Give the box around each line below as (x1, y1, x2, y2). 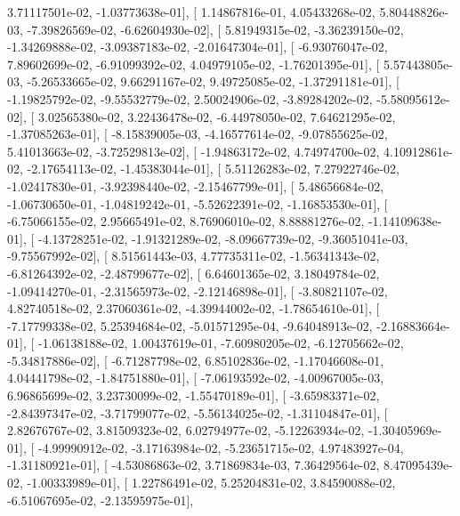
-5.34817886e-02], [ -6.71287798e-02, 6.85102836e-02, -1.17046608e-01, (7, 351, 384, 369)
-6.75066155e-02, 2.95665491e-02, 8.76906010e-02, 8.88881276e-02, (7, 212, 365, 230)
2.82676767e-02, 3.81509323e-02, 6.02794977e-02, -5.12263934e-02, (7, 421, 365, 439)
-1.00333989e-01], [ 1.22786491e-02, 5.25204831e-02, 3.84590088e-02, (27, 473, 396, 492)
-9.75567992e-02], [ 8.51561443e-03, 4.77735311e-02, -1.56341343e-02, (7, 246, 380, 265)
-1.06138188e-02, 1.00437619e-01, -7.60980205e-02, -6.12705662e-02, (37, 334, 404, 352)
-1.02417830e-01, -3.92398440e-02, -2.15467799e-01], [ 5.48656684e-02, (7, 176, 384, 195)
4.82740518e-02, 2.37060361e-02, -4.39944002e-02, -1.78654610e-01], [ (7, 299, 380, 318)
